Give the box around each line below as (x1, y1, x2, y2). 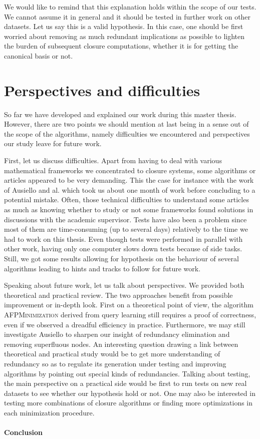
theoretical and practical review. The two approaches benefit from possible (4, 289, 233, 300)
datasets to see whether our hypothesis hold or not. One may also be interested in (4, 387, 255, 398)
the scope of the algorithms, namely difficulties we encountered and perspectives (4, 128, 250, 139)
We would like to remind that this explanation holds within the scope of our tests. (4, 2, 256, 12)
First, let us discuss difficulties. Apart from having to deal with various (4, 155, 222, 166)
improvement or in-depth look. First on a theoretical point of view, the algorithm (4, 299, 253, 310)
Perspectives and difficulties (4, 80, 200, 100)
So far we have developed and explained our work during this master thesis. (4, 109, 236, 119)
